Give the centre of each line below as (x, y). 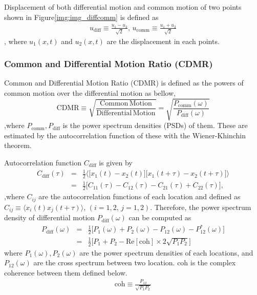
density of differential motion (50, 217)
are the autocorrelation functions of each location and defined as (140, 196)
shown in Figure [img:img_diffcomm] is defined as (81, 17)
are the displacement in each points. (163, 41)
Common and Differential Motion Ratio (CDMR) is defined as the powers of (124, 83)
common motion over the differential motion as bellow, (90, 93)
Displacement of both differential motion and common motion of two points (123, 7)
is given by (116, 162)
